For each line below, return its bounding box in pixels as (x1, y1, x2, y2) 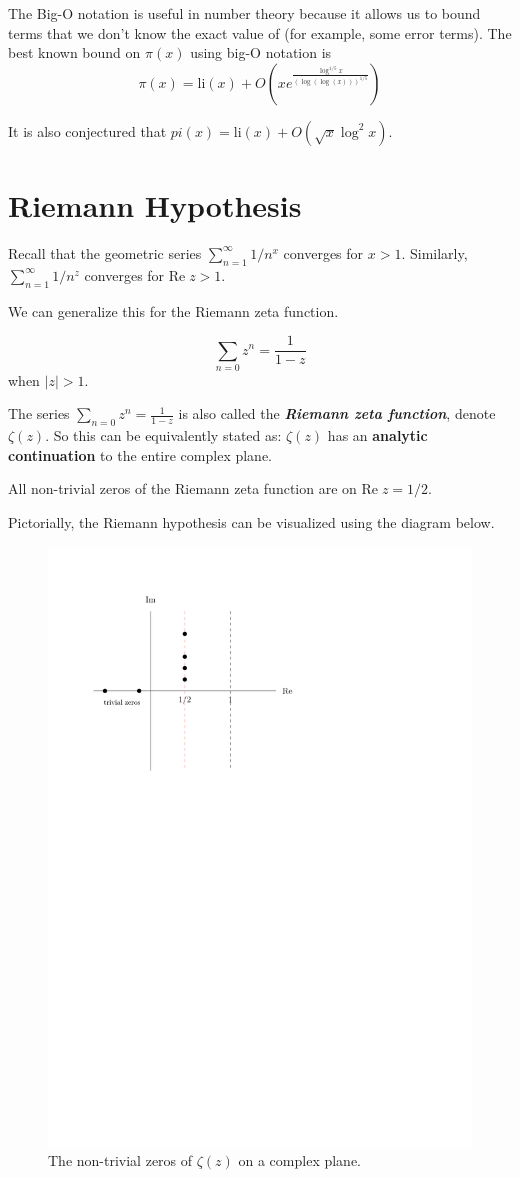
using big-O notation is (190, 42, 332, 63)
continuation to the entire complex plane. (8, 444, 273, 465)
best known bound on (8, 42, 141, 63)
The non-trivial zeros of (48, 1150, 193, 1171)
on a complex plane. (238, 1150, 362, 1171)
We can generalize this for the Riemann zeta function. (8, 300, 339, 321)
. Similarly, (401, 242, 468, 263)
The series (8, 403, 70, 424)
